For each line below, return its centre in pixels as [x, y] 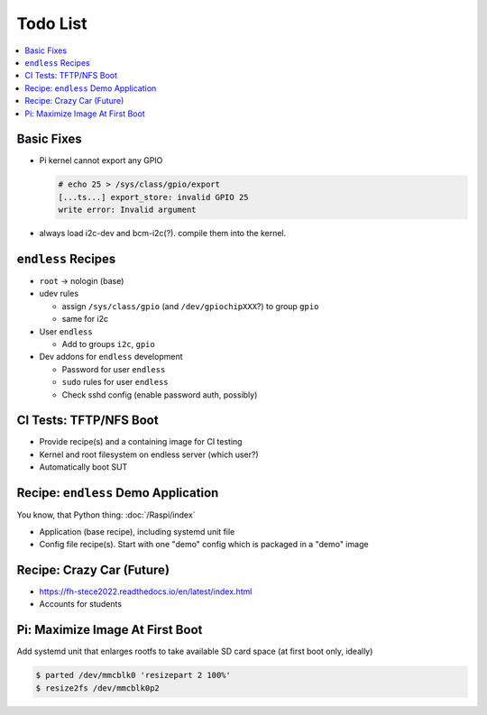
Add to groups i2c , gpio [108, 344]
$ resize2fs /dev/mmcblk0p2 [97, 688]
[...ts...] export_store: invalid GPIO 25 [153, 197]
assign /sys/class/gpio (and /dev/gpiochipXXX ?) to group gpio [190, 306]
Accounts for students [80, 604]
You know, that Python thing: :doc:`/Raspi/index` [106, 515]
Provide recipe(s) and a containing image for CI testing [141, 442]
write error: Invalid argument [128, 210]
